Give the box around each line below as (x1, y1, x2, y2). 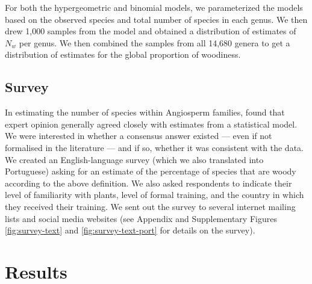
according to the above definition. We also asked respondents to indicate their (5, 176, 292, 189)
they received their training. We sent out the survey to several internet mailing (5, 200, 296, 212)
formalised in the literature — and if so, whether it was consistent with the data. (5, 141, 304, 153)
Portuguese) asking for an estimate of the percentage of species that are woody (5, 165, 296, 177)
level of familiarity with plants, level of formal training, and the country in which (5, 188, 304, 201)
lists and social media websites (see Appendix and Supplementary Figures (5, 212, 277, 224)
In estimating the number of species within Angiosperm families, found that (5, 106, 285, 119)
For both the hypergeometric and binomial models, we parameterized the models (5, 1, 303, 13)
